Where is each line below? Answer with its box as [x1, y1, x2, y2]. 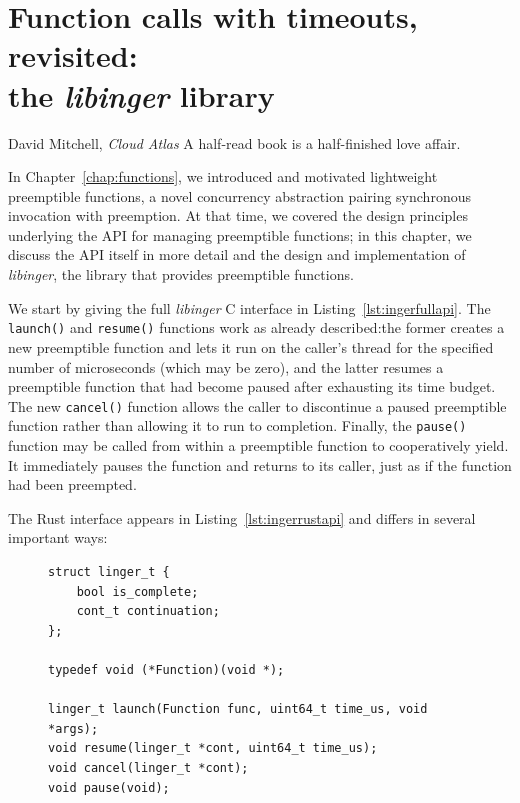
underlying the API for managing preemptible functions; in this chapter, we [8, 224, 472, 245]
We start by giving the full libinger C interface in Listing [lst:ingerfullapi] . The [8, 297, 491, 318]
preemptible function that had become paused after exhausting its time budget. [8, 376, 496, 397]
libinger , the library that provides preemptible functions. [8, 264, 354, 285]
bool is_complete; [76, 584, 199, 599]
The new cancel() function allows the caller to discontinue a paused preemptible [8, 395, 507, 416]
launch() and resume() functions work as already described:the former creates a [8, 317, 505, 338]
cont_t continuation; [76, 604, 220, 619]
